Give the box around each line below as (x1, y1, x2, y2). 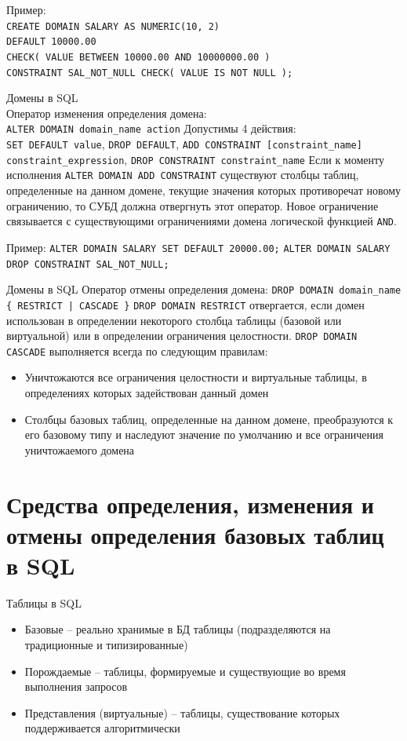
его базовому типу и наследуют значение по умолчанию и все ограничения (24, 426, 383, 443)
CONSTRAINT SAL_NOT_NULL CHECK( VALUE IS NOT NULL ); (6, 67, 293, 78)
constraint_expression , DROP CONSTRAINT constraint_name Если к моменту (6, 151, 384, 167)
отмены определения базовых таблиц (6, 518, 384, 550)
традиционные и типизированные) (24, 637, 188, 653)
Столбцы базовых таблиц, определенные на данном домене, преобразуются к (24, 411, 394, 427)
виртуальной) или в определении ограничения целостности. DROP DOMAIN (6, 327, 358, 344)
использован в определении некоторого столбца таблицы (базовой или (6, 312, 342, 328)
